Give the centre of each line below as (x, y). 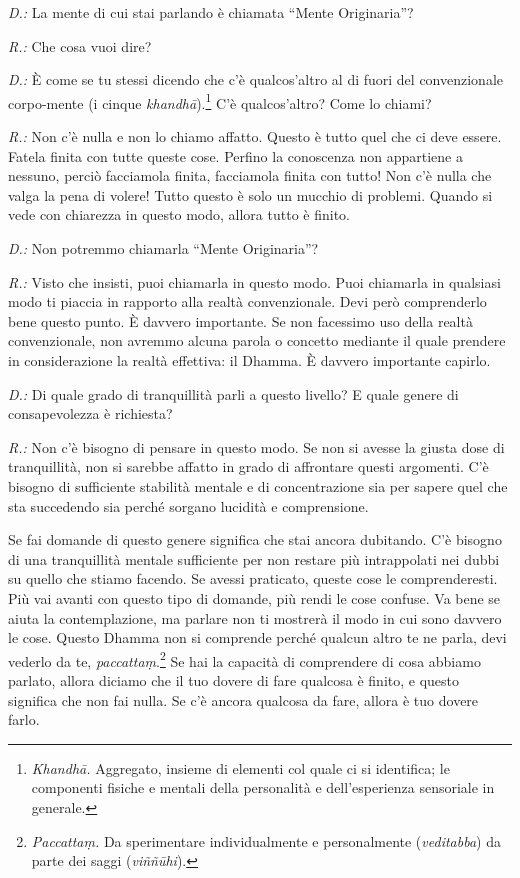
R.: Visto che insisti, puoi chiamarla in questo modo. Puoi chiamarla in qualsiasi (254, 281)
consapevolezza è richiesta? (90, 413)
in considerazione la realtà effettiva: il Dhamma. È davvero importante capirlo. (249, 359)
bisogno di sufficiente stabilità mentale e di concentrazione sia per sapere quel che (258, 485)
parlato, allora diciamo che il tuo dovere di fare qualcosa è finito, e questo (234, 679)
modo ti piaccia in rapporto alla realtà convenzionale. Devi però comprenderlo (247, 301)
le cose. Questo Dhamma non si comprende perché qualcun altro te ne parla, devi (257, 637)
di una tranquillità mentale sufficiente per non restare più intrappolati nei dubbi (254, 558)
